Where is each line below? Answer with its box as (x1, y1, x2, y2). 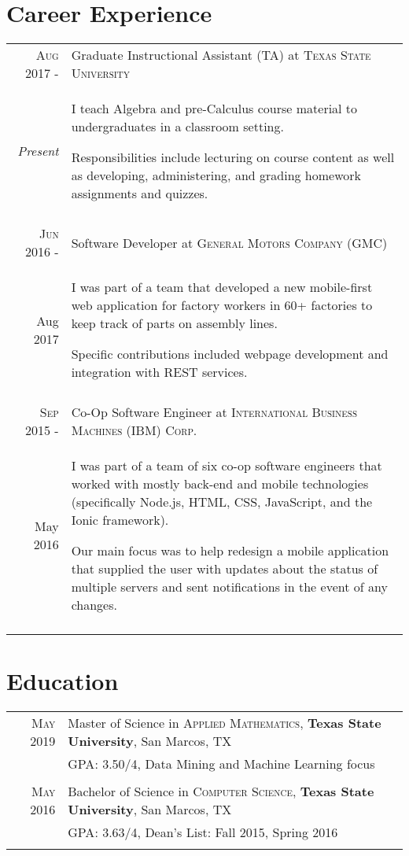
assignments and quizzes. (71, 184, 208, 203)
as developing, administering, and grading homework (71, 166, 362, 185)
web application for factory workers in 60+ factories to (71, 296, 373, 315)
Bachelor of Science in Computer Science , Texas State (68, 782, 374, 801)
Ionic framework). (71, 511, 169, 529)
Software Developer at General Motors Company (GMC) (71, 233, 388, 252)
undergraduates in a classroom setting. (71, 117, 284, 136)
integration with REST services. (71, 363, 248, 382)
